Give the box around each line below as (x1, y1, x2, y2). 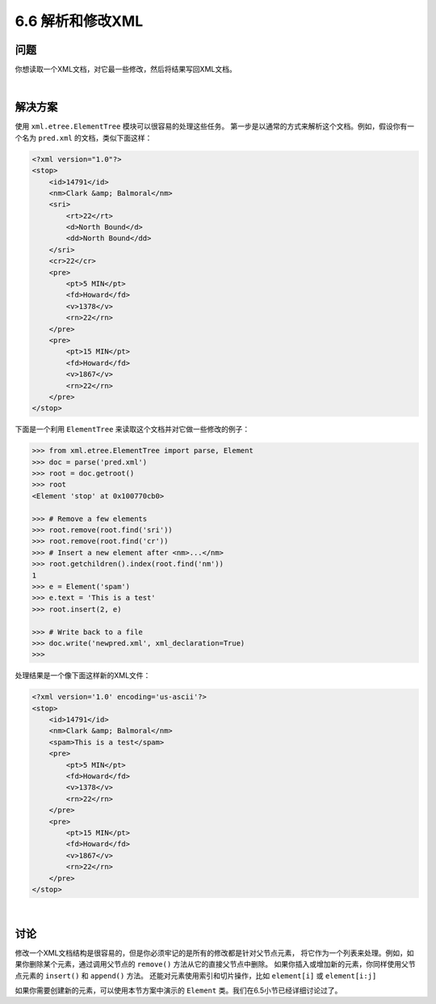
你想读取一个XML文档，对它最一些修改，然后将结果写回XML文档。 (15, 65, 237, 74)
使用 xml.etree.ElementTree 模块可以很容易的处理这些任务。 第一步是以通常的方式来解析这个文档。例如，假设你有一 (15, 121, 415, 131)
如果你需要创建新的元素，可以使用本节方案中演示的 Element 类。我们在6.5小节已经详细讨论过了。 (15, 985, 342, 995)
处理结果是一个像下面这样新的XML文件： (15, 671, 151, 680)
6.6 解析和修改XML (15, 12, 144, 30)
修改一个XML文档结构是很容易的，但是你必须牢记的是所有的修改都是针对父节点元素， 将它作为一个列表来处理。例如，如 (15, 947, 415, 958)
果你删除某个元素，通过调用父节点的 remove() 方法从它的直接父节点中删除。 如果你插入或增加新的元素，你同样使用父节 (15, 960, 416, 969)
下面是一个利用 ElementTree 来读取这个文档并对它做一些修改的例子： (15, 425, 250, 434)
